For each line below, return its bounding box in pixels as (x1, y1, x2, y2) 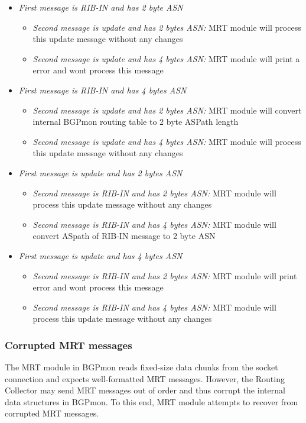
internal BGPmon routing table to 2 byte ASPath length (32, 115, 239, 128)
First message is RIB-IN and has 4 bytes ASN (18, 83, 187, 96)
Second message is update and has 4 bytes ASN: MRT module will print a (32, 52, 300, 64)
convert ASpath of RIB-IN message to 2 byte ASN (32, 230, 216, 242)
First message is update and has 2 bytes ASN (18, 166, 183, 179)
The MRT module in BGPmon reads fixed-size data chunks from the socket (5, 361, 278, 373)
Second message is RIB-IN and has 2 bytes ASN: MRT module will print (32, 269, 297, 282)
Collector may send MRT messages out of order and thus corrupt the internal (5, 384, 285, 396)
